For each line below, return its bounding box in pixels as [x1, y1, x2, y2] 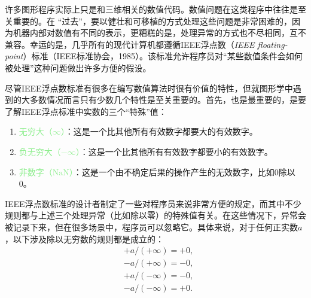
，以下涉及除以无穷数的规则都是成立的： [5, 232, 164, 245]
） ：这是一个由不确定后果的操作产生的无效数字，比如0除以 [69, 165, 295, 178]
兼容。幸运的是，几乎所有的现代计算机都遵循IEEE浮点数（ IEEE [5, 38, 255, 50]
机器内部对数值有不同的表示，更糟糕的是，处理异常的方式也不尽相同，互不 [13, 26, 306, 39]
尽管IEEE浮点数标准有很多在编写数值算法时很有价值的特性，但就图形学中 [5, 81, 293, 94]
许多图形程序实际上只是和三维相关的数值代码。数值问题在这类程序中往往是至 [5, 3, 306, 15]
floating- [257, 38, 288, 50]
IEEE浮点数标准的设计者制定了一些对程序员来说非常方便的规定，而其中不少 [5, 197, 301, 209]
